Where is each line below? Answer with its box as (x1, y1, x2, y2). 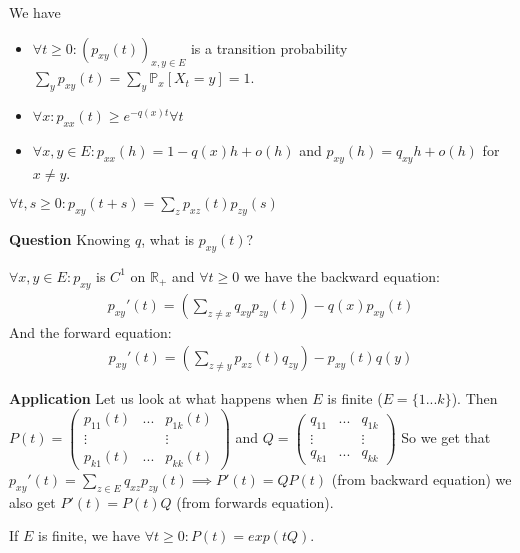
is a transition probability (190, 37, 348, 58)
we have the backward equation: (243, 265, 440, 286)
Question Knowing (9, 229, 131, 250)
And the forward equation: (9, 321, 172, 342)
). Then (451, 388, 498, 409)
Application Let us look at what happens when (9, 388, 308, 409)
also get (9, 491, 56, 512)
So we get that (401, 426, 491, 447)
